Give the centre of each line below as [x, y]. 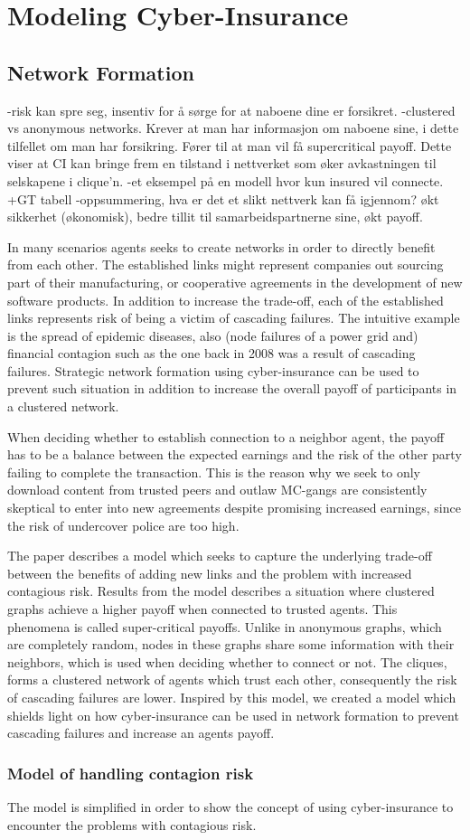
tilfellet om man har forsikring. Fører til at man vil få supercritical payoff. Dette [230, 145]
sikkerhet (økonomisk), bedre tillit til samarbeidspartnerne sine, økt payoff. [215, 217]
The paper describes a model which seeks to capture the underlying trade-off [220, 556]
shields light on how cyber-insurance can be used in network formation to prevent [233, 715]
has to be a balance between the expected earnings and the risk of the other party [235, 454]
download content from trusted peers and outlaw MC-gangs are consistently [217, 490]
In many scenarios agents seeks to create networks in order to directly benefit [221, 246]
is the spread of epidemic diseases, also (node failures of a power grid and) [213, 335]
